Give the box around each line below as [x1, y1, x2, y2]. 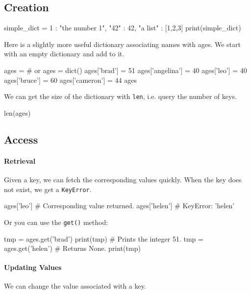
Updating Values [4, 262, 62, 272]
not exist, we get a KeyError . [4, 184, 92, 194]
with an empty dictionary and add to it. [4, 49, 125, 59]
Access [4, 131, 38, 147]
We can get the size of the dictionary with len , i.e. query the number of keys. [4, 91, 237, 101]
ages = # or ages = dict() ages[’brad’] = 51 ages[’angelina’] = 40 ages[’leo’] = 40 [4, 65, 247, 75]
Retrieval [4, 155, 36, 166]
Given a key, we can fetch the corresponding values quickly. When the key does [4, 174, 242, 184]
